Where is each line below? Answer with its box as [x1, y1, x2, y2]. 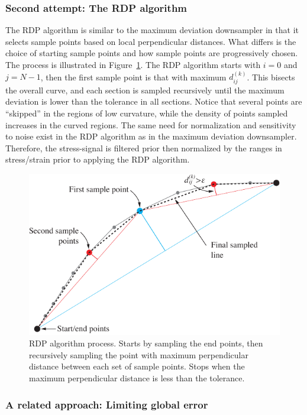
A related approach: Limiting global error [5, 397, 208, 411]
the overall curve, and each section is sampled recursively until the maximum [5, 83, 285, 96]
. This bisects [247, 70, 295, 83]
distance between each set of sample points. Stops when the [29, 360, 245, 372]
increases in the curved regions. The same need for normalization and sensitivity [5, 118, 296, 131]
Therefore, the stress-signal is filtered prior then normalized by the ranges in [5, 141, 282, 154]
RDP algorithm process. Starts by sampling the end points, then [29, 337, 263, 349]
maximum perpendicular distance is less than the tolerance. [29, 372, 245, 384]
